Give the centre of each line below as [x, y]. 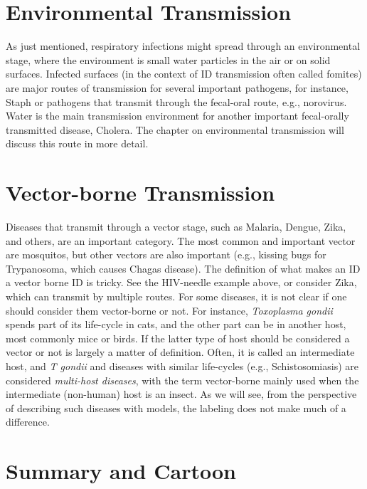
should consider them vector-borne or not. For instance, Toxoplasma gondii [169, 310]
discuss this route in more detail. [77, 143]
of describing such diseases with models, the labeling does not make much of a [176, 407]
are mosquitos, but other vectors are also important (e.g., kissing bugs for [166, 254]
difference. [28, 422]
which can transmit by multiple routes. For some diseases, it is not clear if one [176, 296]
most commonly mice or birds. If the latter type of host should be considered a [178, 338]
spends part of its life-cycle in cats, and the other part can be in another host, [176, 324]
